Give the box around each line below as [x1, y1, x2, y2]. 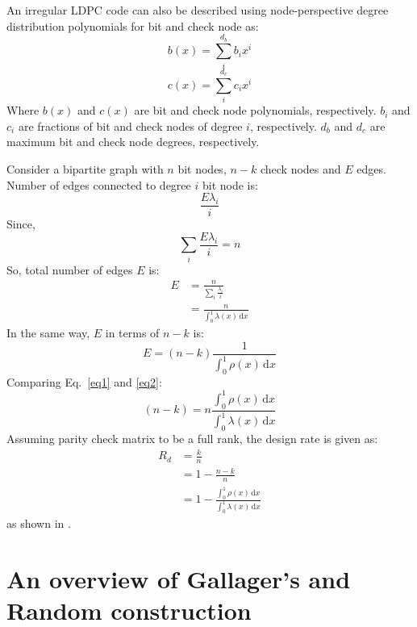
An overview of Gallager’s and [6, 562, 351, 595]
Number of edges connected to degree [6, 176, 191, 193]
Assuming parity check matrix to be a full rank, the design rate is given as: [6, 429, 378, 446]
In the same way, [6, 324, 90, 341]
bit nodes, [177, 161, 227, 178]
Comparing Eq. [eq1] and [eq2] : [6, 373, 162, 390]
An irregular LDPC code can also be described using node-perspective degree [6, 2, 389, 18]
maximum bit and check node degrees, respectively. [6, 133, 260, 150]
